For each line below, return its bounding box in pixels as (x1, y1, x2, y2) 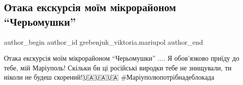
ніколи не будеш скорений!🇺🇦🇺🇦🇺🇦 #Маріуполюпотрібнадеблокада (4, 72, 214, 82)
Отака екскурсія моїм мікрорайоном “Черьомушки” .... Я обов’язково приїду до (4, 53, 240, 63)
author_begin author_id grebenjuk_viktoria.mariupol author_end (4, 36, 203, 47)
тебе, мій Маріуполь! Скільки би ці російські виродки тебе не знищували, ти (4, 62, 232, 72)
